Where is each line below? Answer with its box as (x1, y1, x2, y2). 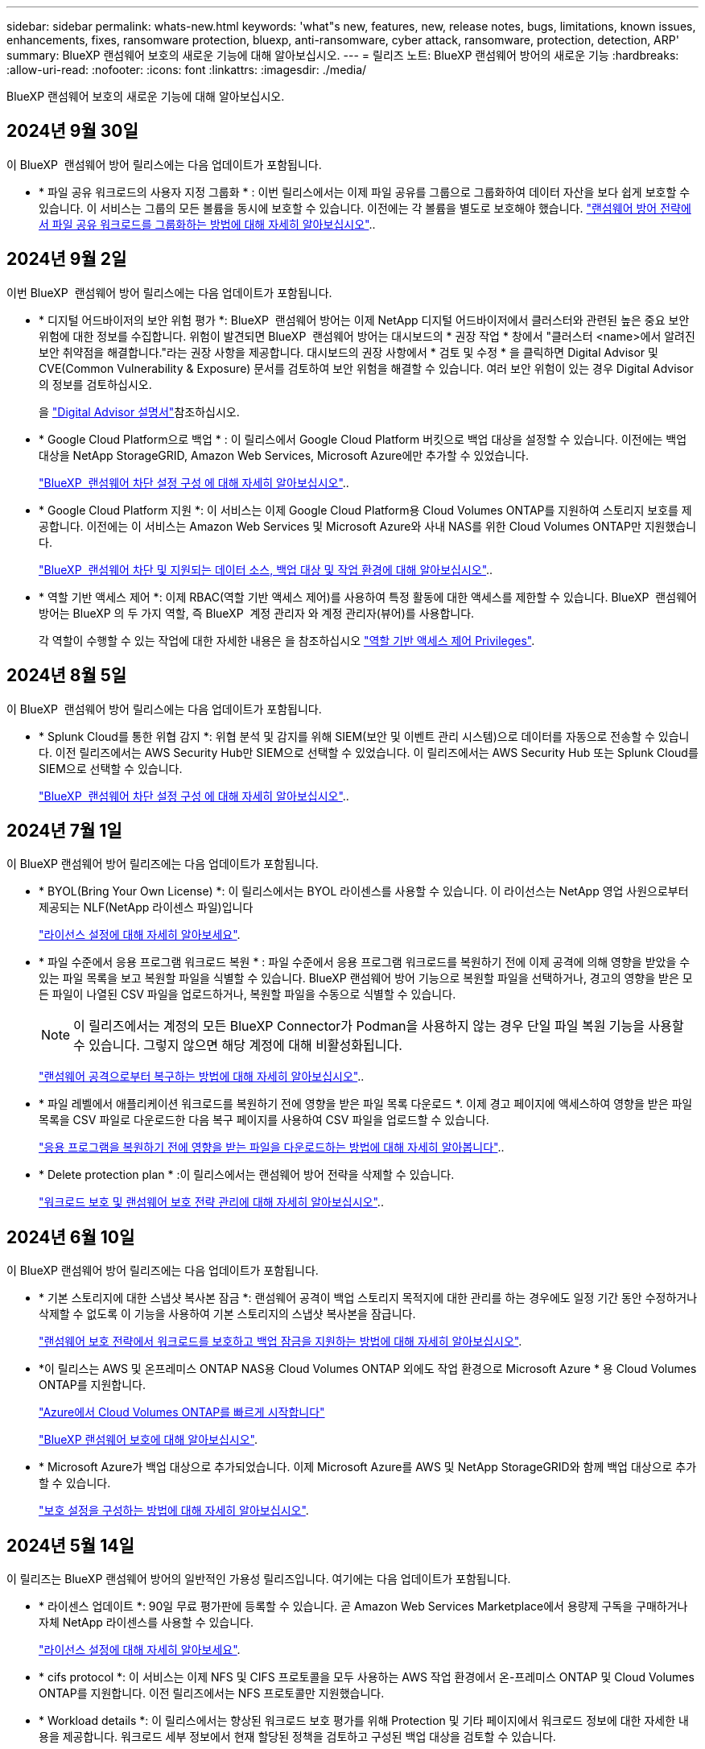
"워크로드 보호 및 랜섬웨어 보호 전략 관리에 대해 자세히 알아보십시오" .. (39, 1195, 384, 1209)
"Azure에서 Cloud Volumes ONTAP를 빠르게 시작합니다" (39, 1405, 325, 1420)
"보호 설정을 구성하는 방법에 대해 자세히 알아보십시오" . (39, 1503, 309, 1518)
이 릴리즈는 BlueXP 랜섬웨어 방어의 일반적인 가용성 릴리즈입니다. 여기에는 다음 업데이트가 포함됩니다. (6, 1572, 511, 1586)
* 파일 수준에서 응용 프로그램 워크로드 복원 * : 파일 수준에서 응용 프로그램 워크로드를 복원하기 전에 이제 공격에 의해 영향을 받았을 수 (39, 955, 691, 970)
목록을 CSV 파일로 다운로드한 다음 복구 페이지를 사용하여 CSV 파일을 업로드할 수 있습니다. (39, 1113, 489, 1127)
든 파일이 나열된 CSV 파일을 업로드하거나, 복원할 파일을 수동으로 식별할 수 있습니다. (39, 987, 456, 1002)
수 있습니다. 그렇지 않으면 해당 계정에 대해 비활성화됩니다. (73, 1037, 402, 1054)
